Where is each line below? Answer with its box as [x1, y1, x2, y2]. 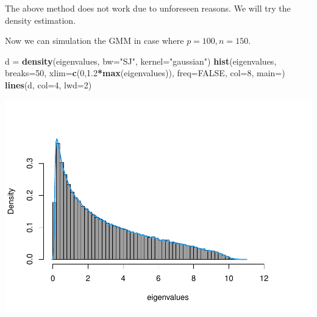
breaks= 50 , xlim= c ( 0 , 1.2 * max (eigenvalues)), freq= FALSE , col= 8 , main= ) [5, 66, 285, 79]
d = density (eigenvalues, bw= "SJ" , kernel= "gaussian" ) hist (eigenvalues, [5, 54, 277, 67]
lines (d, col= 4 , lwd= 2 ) [5, 78, 92, 91]
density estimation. [5, 13, 76, 26]
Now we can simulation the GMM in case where [5, 34, 184, 47]
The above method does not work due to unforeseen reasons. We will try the [5, 2, 291, 14]
